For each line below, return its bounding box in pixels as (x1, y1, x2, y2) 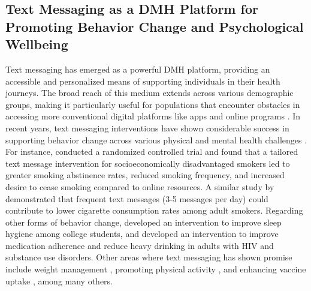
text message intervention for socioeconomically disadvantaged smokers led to (5, 157, 290, 169)
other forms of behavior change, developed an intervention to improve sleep (5, 215, 282, 228)
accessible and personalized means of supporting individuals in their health (5, 74, 280, 87)
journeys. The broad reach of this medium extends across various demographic (5, 86, 294, 99)
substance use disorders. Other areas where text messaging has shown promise (5, 251, 292, 263)
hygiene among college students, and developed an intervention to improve (5, 227, 279, 240)
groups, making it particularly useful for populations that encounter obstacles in (5, 98, 300, 110)
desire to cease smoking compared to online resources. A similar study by (5, 180, 274, 193)
